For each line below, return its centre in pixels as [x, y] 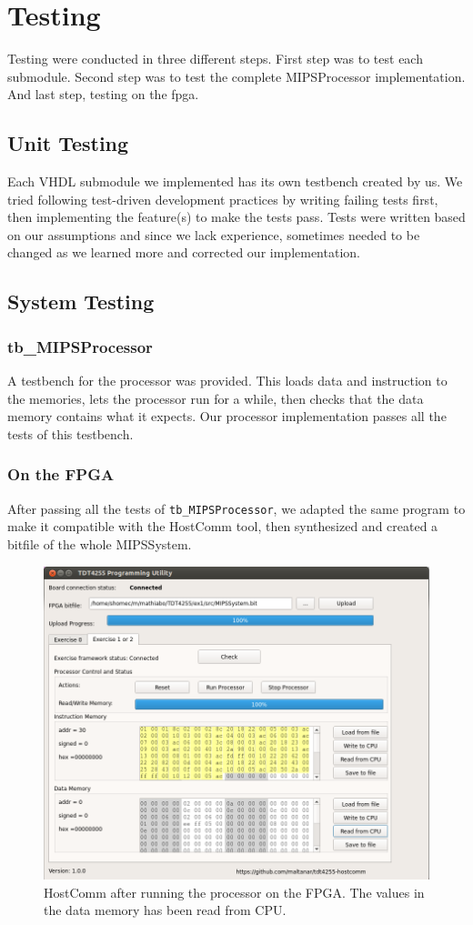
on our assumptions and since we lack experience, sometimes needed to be [214, 234]
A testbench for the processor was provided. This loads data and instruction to [227, 381]
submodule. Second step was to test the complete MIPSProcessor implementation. [236, 76]
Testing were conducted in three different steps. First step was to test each [215, 59]
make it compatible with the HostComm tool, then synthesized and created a [223, 526]
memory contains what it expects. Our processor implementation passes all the [227, 416]
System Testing [81, 302]
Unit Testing [68, 143]
